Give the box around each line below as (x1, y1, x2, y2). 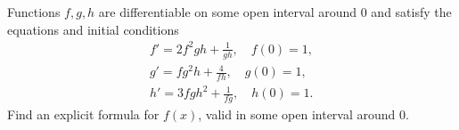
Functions (7, 3, 61, 20)
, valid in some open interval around (198, 105, 396, 124)
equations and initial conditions (7, 20, 179, 38)
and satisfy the (371, 3, 452, 20)
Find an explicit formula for (7, 105, 160, 124)
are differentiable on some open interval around (98, 3, 357, 20)
